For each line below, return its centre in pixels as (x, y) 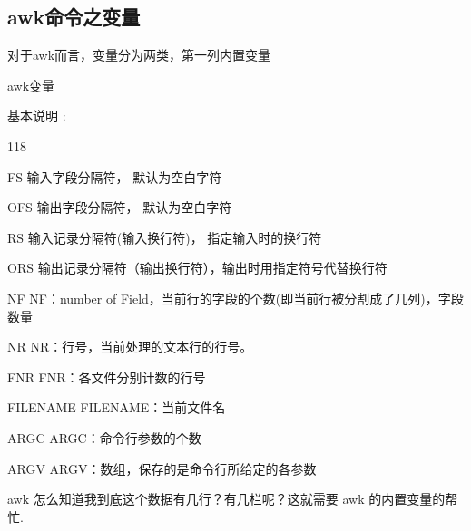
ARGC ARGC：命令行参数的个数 (104, 437)
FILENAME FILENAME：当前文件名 (117, 407)
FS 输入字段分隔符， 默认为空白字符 (115, 176)
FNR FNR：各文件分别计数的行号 (107, 377)
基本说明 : (37, 116)
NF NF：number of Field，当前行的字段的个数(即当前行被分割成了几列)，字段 (235, 298)
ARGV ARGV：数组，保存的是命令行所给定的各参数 (162, 468)
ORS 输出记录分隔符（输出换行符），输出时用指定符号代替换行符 (197, 268)
